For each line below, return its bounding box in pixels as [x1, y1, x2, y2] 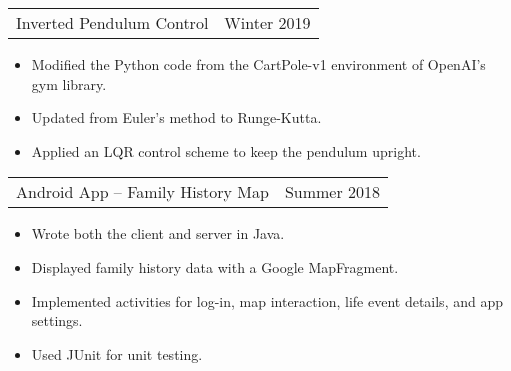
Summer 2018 [284, 180, 381, 204]
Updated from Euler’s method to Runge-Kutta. [31, 107, 322, 128]
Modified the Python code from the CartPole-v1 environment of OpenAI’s [31, 54, 486, 74]
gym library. [31, 73, 107, 94]
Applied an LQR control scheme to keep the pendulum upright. [31, 140, 421, 161]
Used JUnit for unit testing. [31, 343, 203, 364]
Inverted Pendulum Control [16, 11, 209, 34]
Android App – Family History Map [16, 180, 269, 204]
